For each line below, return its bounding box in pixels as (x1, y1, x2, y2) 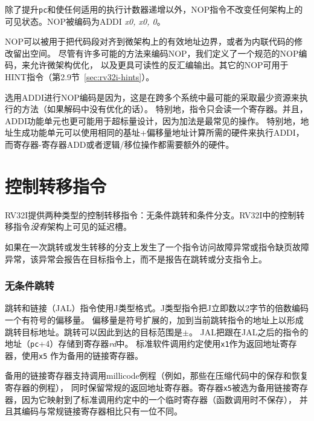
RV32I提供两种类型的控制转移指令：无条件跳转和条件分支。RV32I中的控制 (5, 208, 296, 221)
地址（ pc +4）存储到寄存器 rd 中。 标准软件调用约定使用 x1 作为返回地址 (5, 337, 280, 350)
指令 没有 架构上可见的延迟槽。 (13, 220, 132, 233)
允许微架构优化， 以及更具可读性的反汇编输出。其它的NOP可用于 (30, 59, 289, 71)
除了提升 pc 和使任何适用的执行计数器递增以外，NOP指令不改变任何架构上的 (5, 3, 303, 15)
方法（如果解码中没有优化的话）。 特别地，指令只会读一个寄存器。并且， (21, 103, 308, 115)
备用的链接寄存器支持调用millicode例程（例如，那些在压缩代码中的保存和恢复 (5, 369, 309, 382)
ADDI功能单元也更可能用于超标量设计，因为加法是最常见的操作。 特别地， (5, 114, 301, 127)
